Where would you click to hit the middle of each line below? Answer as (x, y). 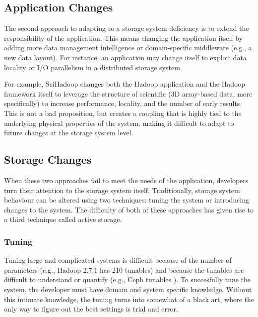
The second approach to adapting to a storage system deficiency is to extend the (127, 28)
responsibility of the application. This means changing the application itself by (124, 38)
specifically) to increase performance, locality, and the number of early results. (123, 103)
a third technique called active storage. (63, 219)
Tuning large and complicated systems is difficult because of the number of (118, 260)
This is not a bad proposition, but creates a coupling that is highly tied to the (123, 113)
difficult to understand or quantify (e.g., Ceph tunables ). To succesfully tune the (128, 279)
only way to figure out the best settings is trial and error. (91, 309)
